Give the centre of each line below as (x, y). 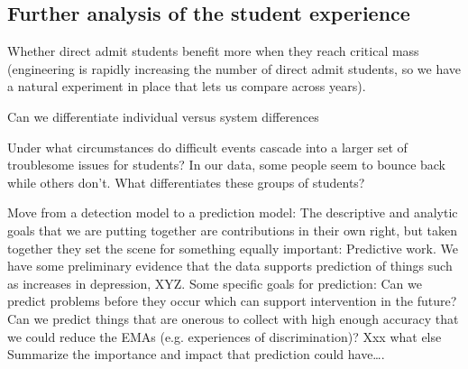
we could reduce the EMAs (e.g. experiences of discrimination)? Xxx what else (225, 336)
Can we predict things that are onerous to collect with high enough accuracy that (233, 318)
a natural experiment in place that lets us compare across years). (187, 86)
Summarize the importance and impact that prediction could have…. (196, 354)
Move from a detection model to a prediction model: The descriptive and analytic (233, 212)
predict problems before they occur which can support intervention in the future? (232, 301)
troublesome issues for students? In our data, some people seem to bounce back (227, 165)
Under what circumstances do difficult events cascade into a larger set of (207, 147)
